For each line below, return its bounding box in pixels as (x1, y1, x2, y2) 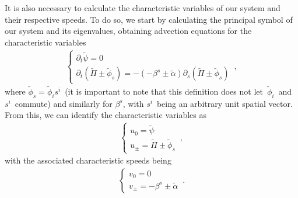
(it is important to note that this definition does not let (65, 85, 263, 97)
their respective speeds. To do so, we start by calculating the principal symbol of (5, 13, 293, 25)
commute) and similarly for (15, 97, 113, 109)
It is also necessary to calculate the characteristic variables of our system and (5, 2, 281, 13)
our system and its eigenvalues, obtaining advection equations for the (5, 25, 252, 37)
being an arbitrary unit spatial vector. (156, 97, 293, 109)
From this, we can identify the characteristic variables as (5, 109, 206, 121)
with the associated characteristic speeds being (5, 154, 171, 166)
